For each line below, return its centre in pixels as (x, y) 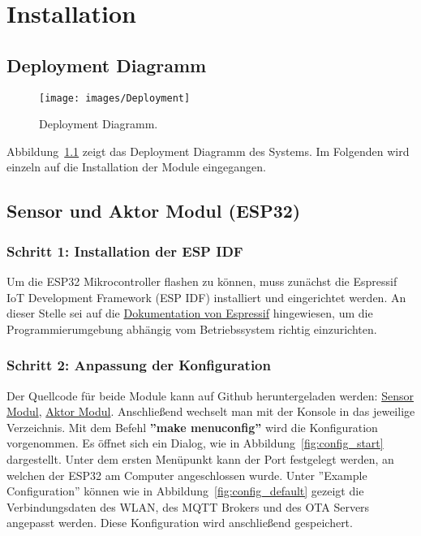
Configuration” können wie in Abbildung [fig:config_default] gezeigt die (185, 491)
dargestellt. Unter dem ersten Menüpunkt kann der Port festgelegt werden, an (200, 458)
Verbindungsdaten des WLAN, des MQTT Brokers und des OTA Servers (188, 506)
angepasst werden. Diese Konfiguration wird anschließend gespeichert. (180, 523)
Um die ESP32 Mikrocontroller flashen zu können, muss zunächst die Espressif (202, 281)
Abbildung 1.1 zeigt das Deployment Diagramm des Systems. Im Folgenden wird (208, 151)
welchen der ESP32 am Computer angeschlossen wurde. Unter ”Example (187, 475)
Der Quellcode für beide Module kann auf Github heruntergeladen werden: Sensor (210, 395)
